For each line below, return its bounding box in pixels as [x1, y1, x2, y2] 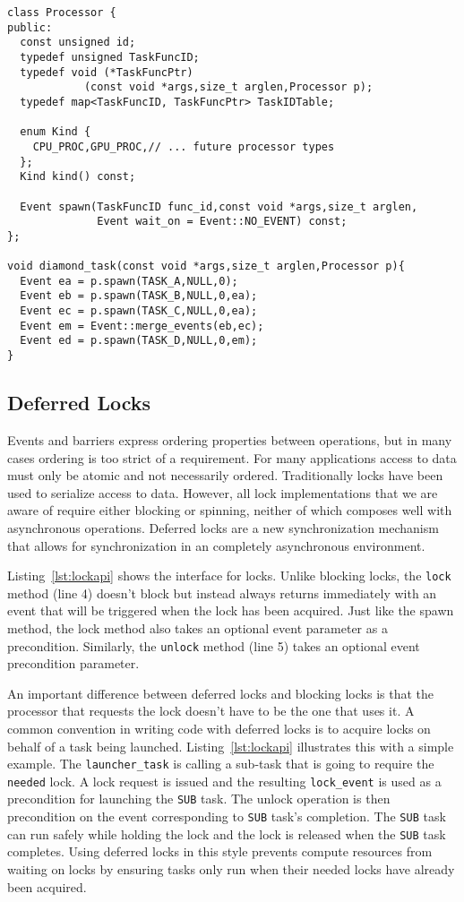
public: [7, 21, 53, 34]
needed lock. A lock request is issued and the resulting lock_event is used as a [7, 771, 442, 790]
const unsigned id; [20, 36, 136, 49]
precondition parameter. [7, 654, 140, 673]
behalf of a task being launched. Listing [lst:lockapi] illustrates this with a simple [7, 736, 454, 755]
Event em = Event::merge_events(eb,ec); [20, 319, 264, 332]
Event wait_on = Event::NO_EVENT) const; [97, 215, 348, 228]
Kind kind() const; [20, 170, 136, 184]
